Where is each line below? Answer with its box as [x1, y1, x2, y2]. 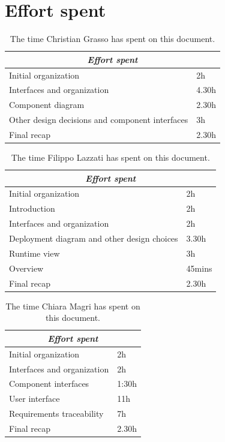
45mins [186, 261, 212, 274]
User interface [9, 392, 60, 405]
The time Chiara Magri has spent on [5, 299, 140, 312]
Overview [9, 261, 44, 274]
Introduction [9, 202, 55, 215]
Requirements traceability [9, 407, 104, 420]
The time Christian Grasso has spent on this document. [10, 32, 215, 45]
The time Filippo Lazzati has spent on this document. [11, 151, 210, 164]
